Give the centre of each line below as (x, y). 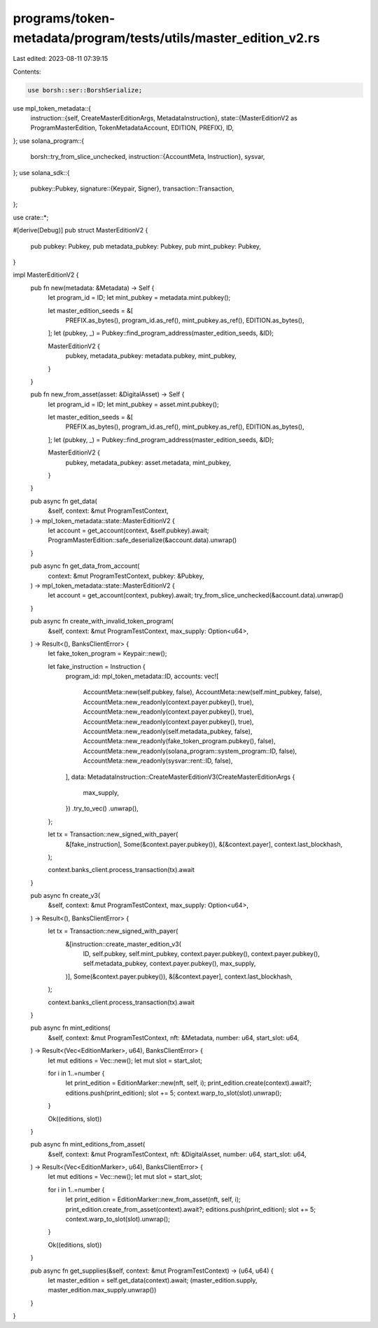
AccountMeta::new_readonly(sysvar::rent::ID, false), (158, 761)
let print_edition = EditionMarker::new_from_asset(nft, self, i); (153, 1199)
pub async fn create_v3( (65, 896)
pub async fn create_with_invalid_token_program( (102, 621)
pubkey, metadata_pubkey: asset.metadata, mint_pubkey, (148, 462)
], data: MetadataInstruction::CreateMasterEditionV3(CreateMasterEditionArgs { (180, 777)
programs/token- (64, 18)
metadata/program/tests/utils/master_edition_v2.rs (166, 38)
